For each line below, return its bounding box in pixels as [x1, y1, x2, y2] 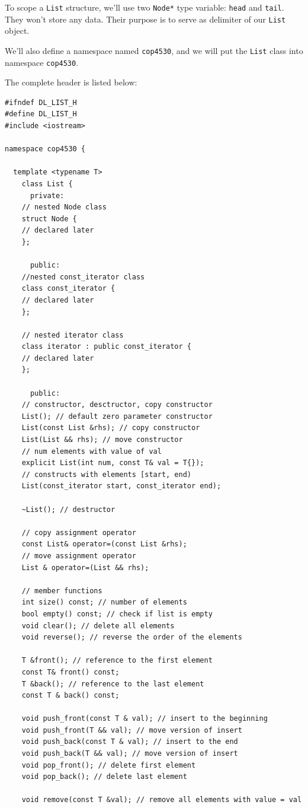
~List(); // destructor [21, 505, 115, 514]
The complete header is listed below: [5, 76, 137, 88]
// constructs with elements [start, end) [21, 470, 191, 479]
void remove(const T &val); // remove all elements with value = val [21, 796, 302, 804]
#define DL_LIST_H [5, 110, 77, 119]
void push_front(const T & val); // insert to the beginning [21, 714, 268, 723]
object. [5, 24, 30, 37]
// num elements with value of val [21, 447, 162, 456]
